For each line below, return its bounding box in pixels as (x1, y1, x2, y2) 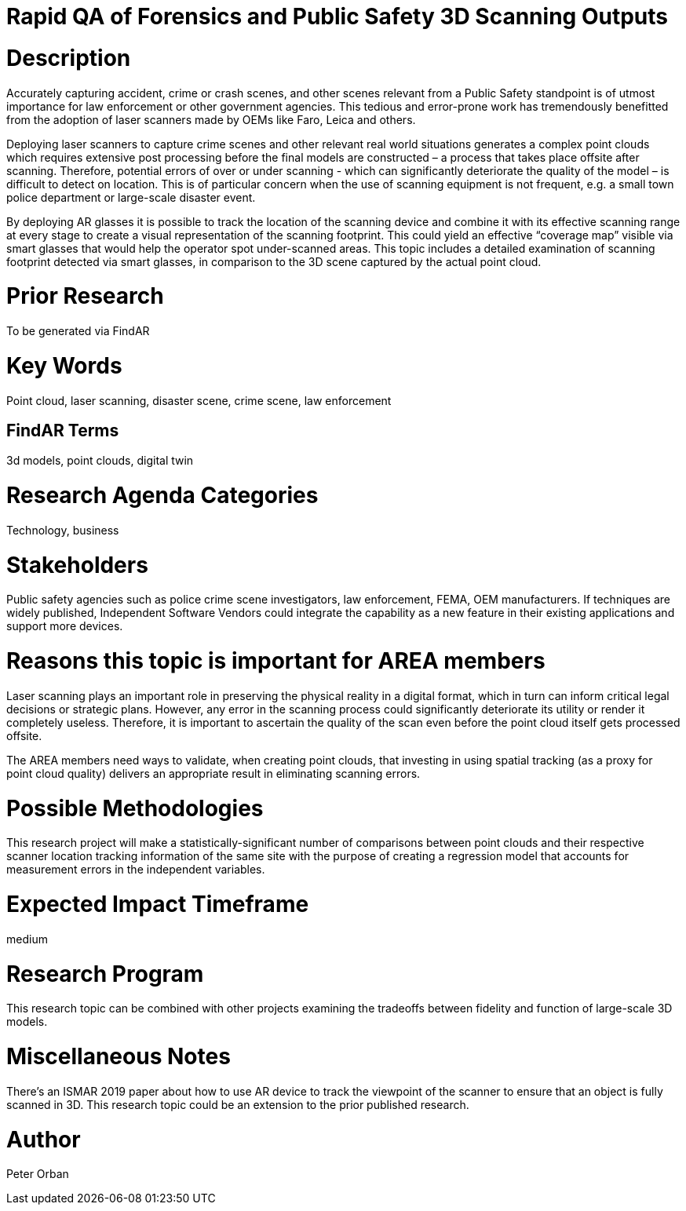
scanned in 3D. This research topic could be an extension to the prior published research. (6, 1097, 469, 1111)
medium (6, 932, 48, 946)
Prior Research (6, 283, 164, 310)
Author (6, 1125, 81, 1153)
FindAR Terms (6, 420, 119, 440)
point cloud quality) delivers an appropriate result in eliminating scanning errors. (6, 766, 421, 780)
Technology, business (6, 523, 119, 537)
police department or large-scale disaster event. (6, 190, 256, 204)
